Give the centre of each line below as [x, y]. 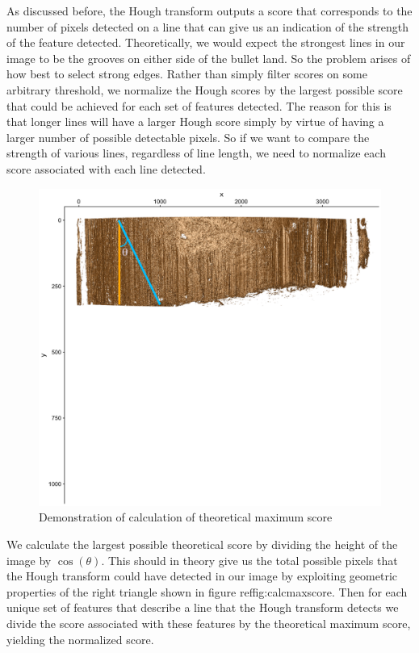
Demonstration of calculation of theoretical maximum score [186, 517]
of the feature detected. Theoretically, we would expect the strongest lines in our [206, 42]
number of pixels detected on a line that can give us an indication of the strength [208, 26]
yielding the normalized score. [80, 639]
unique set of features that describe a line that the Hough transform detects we [203, 607]
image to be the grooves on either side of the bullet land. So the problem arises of [209, 58]
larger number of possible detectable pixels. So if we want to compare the [188, 137]
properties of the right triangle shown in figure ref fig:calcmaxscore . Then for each [207, 591]
